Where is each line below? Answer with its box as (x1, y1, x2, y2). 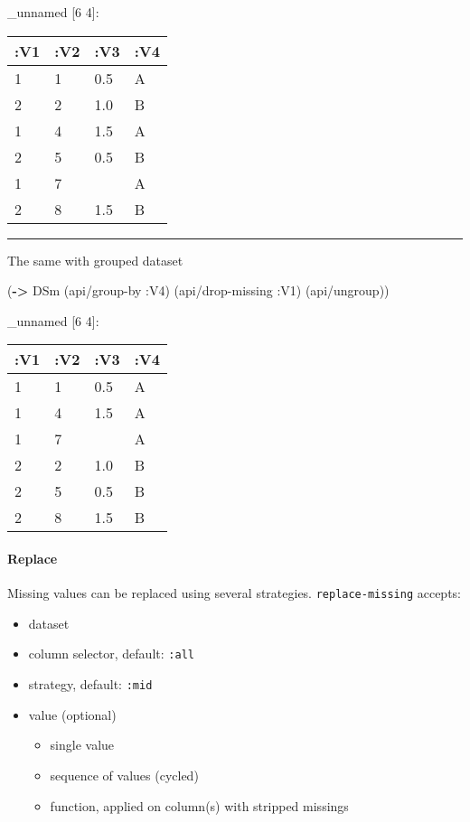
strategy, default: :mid (28, 675, 153, 694)
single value (50, 735, 115, 754)
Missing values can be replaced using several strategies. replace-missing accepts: (7, 584, 462, 602)
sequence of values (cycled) (50, 765, 199, 784)
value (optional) (28, 705, 117, 724)
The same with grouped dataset (7, 250, 183, 269)
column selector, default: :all (28, 644, 194, 663)
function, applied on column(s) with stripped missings (50, 796, 349, 815)
